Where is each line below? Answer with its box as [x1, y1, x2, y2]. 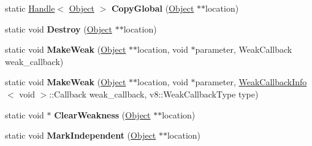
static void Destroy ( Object [5, 22, 112, 35]
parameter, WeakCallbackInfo [195, 75, 307, 88]
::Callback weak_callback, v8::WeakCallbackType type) [49, 87, 259, 100]
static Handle [5, 2, 55, 14]
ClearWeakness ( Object [54, 108, 151, 121]
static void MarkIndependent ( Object [5, 129, 156, 142]
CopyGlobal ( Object [111, 2, 194, 14]
